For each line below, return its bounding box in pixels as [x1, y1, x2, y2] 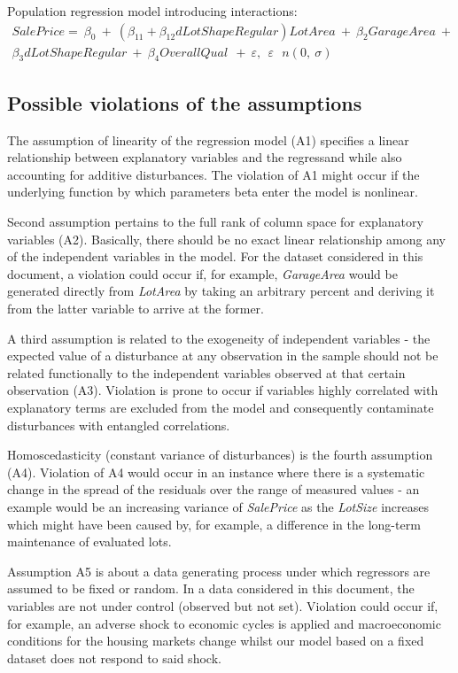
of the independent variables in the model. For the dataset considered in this [7, 247, 423, 266]
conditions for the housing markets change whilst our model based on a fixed [7, 631, 424, 650]
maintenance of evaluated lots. [7, 532, 172, 551]
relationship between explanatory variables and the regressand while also [7, 148, 402, 166]
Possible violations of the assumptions [7, 89, 362, 116]
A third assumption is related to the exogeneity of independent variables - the [7, 329, 431, 347]
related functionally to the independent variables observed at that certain [7, 363, 406, 382]
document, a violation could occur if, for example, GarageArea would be [7, 264, 398, 282]
